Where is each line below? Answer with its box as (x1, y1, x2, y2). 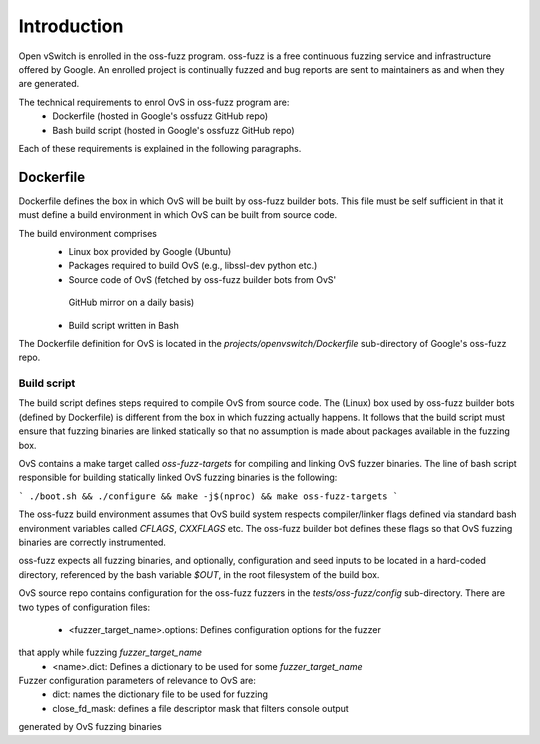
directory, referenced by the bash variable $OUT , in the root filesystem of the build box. (18, 568, 380, 580)
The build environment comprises (18, 227, 157, 239)
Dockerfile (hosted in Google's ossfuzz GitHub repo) (52, 110, 269, 122)
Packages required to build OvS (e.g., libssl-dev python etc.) (68, 260, 318, 272)
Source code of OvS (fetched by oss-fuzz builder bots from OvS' (68, 273, 337, 285)
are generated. (18, 78, 80, 90)
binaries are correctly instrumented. (18, 536, 167, 548)
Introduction (18, 15, 124, 37)
